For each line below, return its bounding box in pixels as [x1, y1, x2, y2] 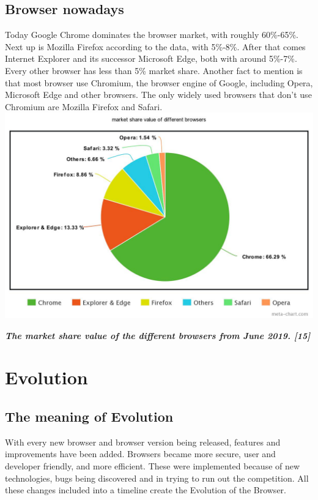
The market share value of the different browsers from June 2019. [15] [5, 329, 311, 341]
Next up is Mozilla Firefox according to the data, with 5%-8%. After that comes [5, 40, 306, 53]
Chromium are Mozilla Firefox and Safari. [5, 100, 163, 113]
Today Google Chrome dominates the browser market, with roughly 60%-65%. [5, 28, 298, 41]
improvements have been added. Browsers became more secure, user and [5, 447, 276, 460]
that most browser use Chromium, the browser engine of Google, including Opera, [5, 76, 313, 89]
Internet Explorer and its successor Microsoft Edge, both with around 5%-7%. [5, 52, 297, 65]
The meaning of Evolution [5, 406, 174, 425]
